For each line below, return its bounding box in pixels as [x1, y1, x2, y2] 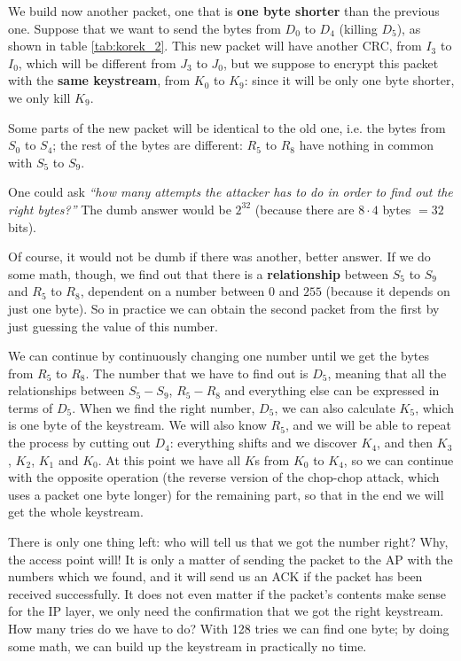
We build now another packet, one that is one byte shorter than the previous [8, 2, 440, 19]
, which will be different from [18, 53, 176, 72]
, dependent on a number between [80, 282, 265, 300]
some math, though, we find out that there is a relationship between [8, 264, 389, 283]
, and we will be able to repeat [285, 416, 451, 434]
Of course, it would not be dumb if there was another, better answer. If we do [8, 247, 431, 266]
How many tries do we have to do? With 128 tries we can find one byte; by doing [8, 619, 449, 637]
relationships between [8, 381, 125, 400]
